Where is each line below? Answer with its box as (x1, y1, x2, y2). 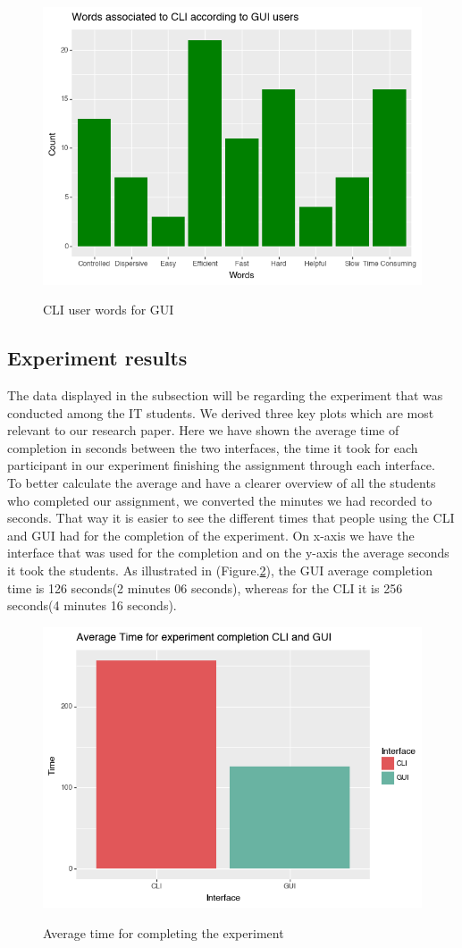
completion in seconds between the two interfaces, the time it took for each (7, 438, 418, 457)
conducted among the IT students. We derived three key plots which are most (7, 403, 434, 422)
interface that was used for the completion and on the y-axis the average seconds (7, 543, 449, 562)
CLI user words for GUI (43, 300, 174, 319)
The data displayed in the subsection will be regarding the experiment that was (7, 386, 443, 405)
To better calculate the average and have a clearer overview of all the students (7, 474, 436, 492)
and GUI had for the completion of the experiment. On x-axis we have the (7, 525, 415, 544)
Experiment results (7, 344, 188, 372)
